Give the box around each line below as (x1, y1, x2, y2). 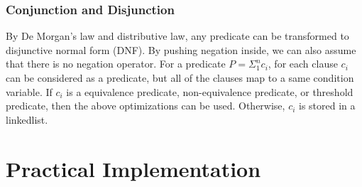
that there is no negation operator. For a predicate (6, 56, 226, 71)
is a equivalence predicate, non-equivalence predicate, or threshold (66, 84, 353, 99)
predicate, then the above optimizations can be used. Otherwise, (6, 98, 285, 113)
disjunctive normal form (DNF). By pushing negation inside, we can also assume (6, 42, 356, 57)
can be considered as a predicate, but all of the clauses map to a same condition (6, 70, 354, 85)
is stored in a (299, 98, 356, 113)
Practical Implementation (6, 154, 261, 183)
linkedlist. (6, 112, 48, 127)
